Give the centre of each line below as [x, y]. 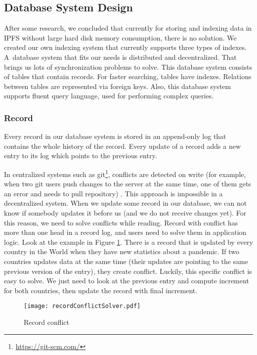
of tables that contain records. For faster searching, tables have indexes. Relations [128, 76]
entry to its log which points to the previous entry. [81, 155]
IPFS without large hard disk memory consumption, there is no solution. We [120, 37]
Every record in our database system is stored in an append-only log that [115, 136]
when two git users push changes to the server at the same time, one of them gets [128, 184]
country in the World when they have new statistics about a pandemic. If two [122, 251]
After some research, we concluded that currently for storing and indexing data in [128, 28]
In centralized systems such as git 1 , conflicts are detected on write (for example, [125, 173]
